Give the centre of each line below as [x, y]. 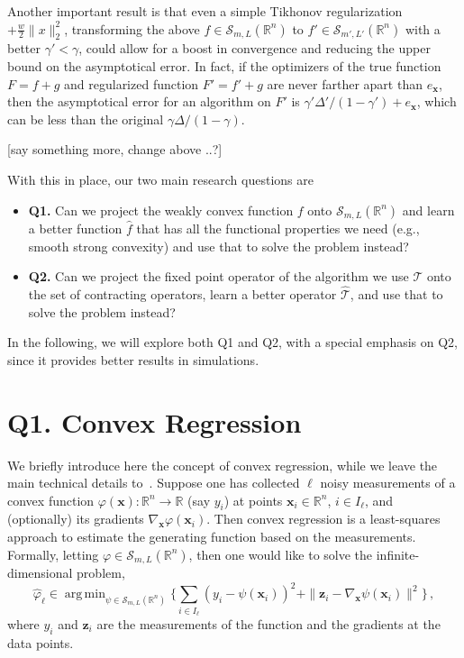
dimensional [40, 573]
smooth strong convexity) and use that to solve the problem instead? [218, 246]
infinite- [398, 554]
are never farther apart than [345, 83]
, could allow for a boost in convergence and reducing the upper [255, 48]
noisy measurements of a [388, 483]
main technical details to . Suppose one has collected [154, 483]
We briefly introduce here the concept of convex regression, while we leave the [223, 465]
